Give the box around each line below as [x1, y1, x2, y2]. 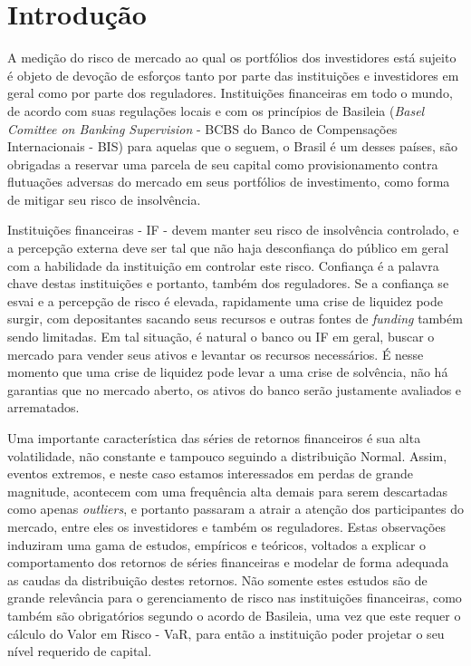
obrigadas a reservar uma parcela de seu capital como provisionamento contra [7, 154, 438, 173]
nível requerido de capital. [7, 642, 152, 661]
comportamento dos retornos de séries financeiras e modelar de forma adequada [7, 553, 449, 572]
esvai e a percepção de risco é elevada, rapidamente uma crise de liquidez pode [7, 291, 443, 310]
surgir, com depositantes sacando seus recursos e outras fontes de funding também [7, 309, 463, 328]
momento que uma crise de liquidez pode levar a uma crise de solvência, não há [7, 362, 448, 381]
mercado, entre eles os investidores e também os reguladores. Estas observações [7, 516, 447, 536]
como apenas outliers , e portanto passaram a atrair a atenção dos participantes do [7, 499, 464, 518]
